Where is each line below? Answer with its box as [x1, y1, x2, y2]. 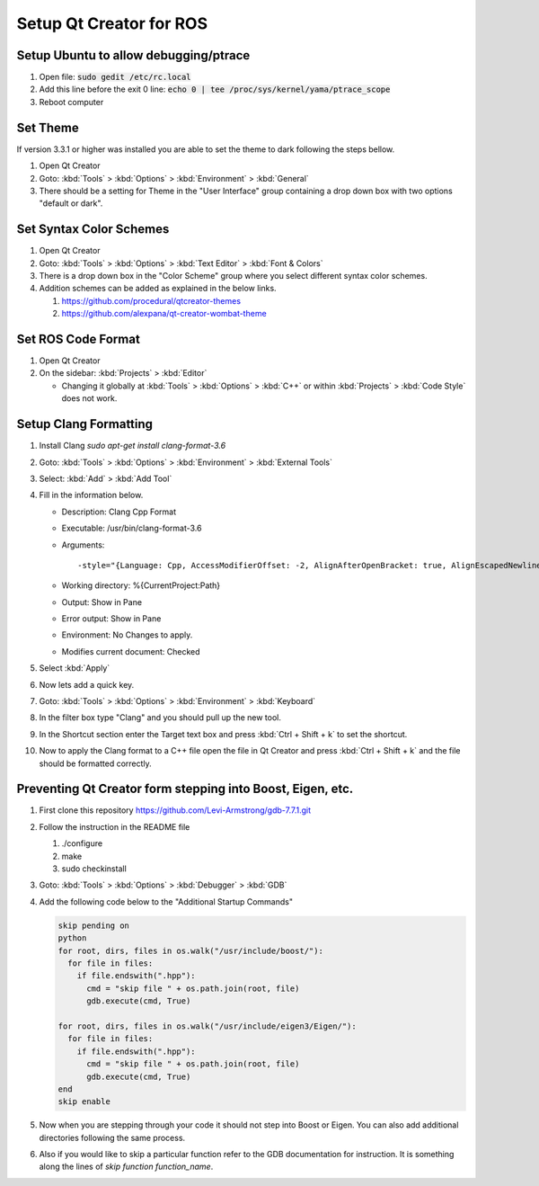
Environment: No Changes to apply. [61, 629, 193, 640]
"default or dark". [39, 198, 103, 209]
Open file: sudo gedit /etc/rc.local [39, 72, 192, 83]
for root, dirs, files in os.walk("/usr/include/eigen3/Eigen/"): [57, 1021, 357, 1031]
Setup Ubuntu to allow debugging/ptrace [16, 48, 251, 63]
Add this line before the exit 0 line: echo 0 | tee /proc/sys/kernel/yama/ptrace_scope [39, 84, 391, 94]
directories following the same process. [39, 1132, 186, 1143]
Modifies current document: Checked [61, 646, 201, 656]
